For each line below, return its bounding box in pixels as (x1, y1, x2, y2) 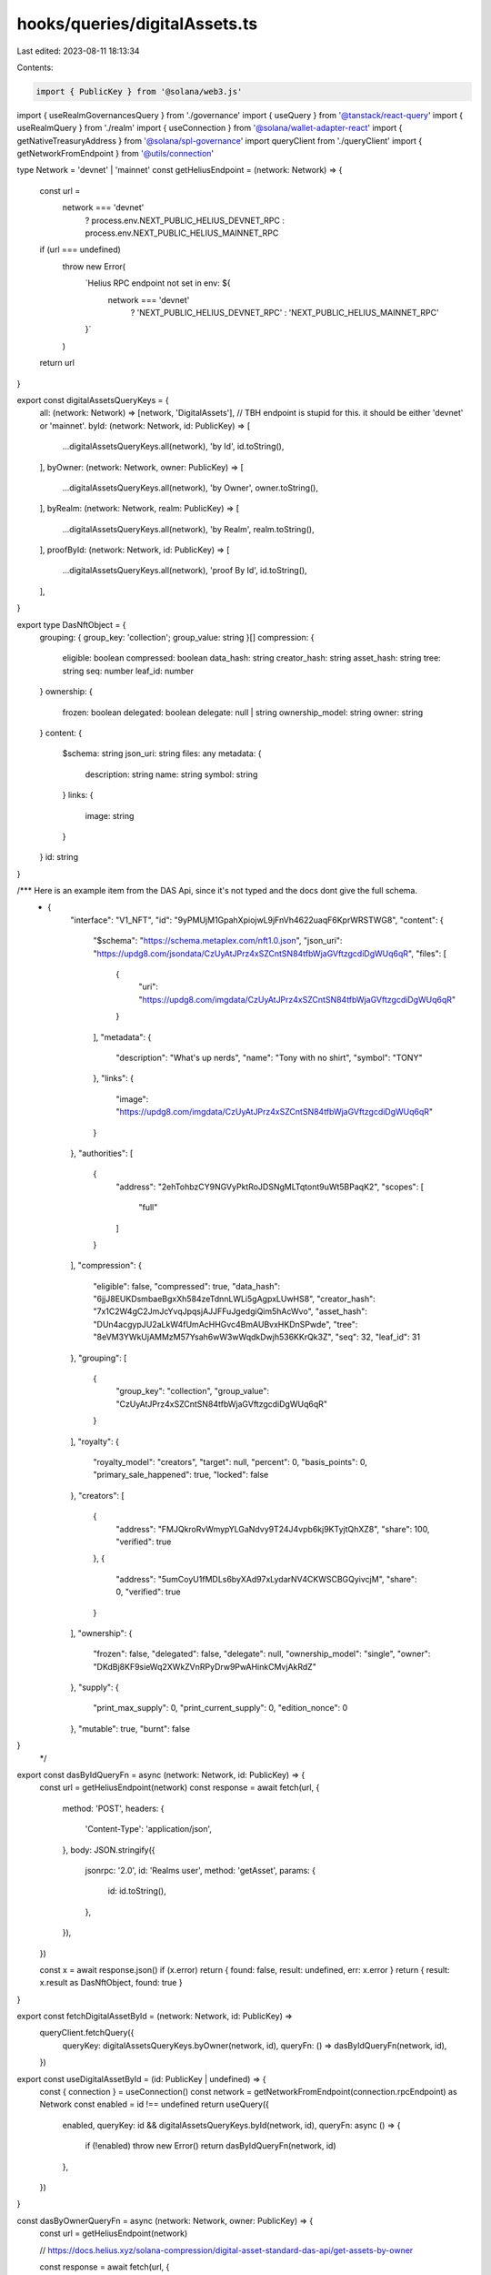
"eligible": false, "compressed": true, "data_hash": (93, 1280, 281, 1291)
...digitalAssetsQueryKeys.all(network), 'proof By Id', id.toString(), (62, 565, 308, 576)
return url (39, 358, 75, 369)
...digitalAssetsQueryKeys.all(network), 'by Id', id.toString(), (62, 441, 285, 452)
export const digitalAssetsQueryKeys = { (16, 394, 169, 405)
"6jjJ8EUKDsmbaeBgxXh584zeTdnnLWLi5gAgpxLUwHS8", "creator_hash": (93, 1293, 376, 1305)
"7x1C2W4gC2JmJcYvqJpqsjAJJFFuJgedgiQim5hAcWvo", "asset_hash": (93, 1306, 368, 1317)
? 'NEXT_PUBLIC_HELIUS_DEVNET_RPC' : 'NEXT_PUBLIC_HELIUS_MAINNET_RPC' (130, 307, 440, 318)
